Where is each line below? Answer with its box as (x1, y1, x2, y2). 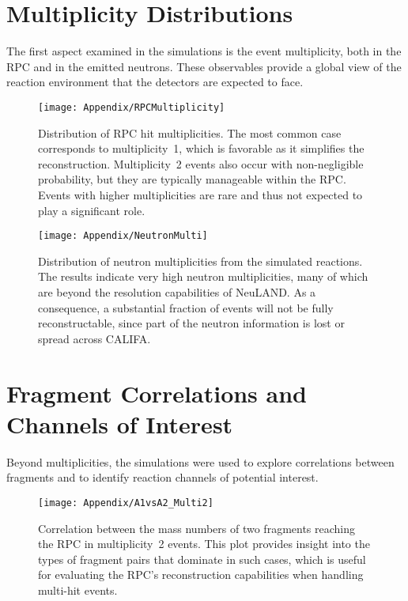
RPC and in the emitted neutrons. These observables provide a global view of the (6, 58, 402, 74)
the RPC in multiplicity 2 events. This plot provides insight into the (38, 535, 370, 552)
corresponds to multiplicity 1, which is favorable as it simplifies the (38, 140, 365, 157)
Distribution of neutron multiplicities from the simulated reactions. (38, 252, 363, 269)
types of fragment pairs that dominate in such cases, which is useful (38, 550, 366, 567)
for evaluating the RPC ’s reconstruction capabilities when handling (38, 566, 364, 583)
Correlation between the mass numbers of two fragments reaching (38, 520, 356, 536)
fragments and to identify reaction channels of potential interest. (6, 469, 319, 486)
